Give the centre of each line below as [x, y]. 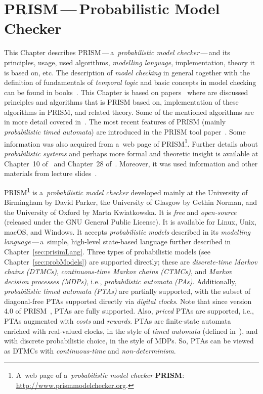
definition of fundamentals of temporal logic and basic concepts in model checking [130, 82]
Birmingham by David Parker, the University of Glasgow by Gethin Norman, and [131, 202]
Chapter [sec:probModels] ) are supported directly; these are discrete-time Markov [131, 261]
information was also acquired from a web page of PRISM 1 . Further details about [131, 143]
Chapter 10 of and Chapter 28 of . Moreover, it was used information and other [131, 163]
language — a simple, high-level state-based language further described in [118, 242]
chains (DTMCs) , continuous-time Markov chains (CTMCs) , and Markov [118, 271]
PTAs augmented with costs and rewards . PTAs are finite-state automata [118, 321]
